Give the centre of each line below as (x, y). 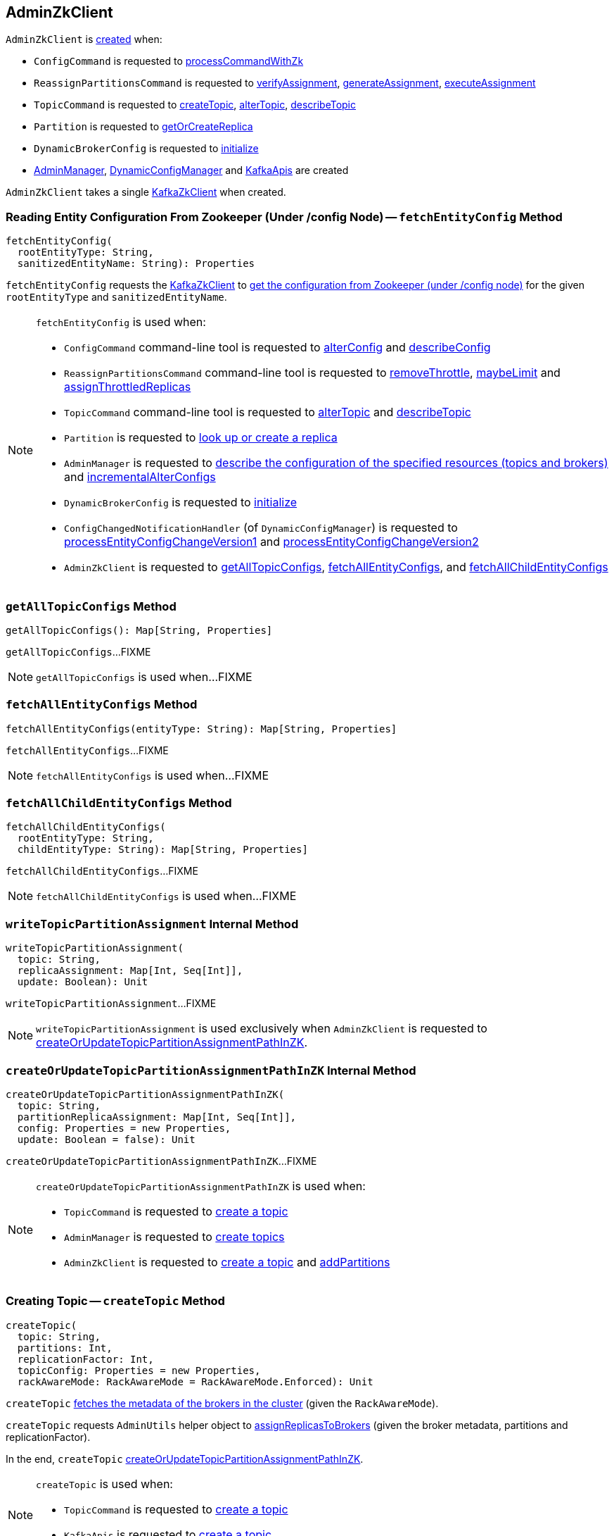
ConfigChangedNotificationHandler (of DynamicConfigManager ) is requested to (261, 528)
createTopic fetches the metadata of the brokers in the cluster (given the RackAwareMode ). (222, 1403)
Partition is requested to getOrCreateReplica (143, 127)
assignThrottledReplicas (128, 387)
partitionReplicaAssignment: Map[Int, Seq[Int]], (157, 1117)
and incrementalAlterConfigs (140, 477)
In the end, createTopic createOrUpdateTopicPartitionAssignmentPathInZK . (185, 1459)
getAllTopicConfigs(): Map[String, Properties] (139, 630)
